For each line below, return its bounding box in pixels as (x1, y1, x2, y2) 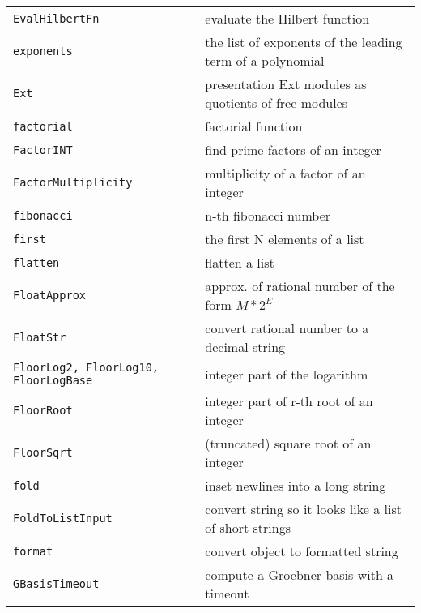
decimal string (205, 337, 286, 356)
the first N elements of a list (205, 229, 364, 248)
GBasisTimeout (13, 577, 100, 590)
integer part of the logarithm (205, 364, 368, 384)
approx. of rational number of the (205, 276, 395, 295)
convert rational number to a (205, 319, 369, 337)
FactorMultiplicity (13, 176, 133, 189)
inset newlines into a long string (205, 476, 386, 495)
